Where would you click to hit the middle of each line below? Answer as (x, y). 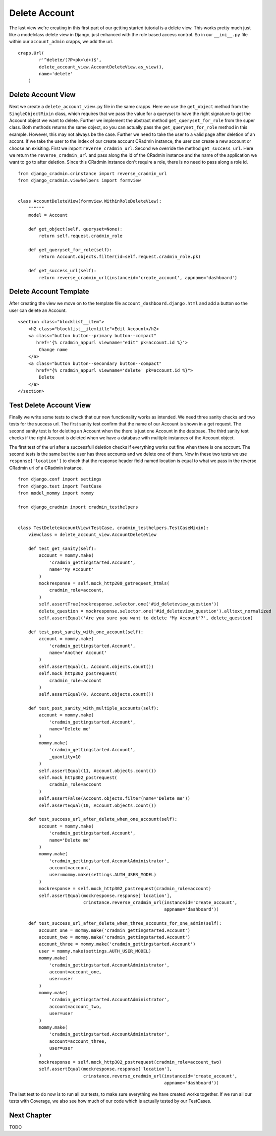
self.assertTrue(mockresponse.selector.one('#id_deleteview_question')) (129, 604)
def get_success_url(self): (62, 271)
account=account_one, (75, 972)
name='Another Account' (78, 653)
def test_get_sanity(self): (62, 549)
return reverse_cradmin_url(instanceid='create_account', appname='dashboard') (138, 277)
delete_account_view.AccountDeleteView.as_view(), (102, 67)
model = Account (48, 215)
